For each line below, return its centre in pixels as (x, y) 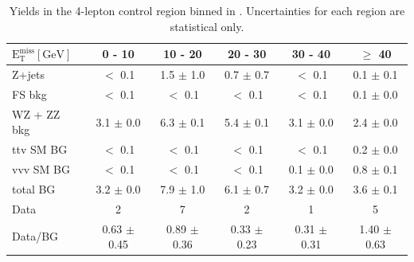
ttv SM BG (40, 149)
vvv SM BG (41, 169)
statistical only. (207, 26)
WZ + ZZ (36, 113)
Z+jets (28, 74)
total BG (34, 188)
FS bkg (29, 94)
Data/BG (35, 236)
